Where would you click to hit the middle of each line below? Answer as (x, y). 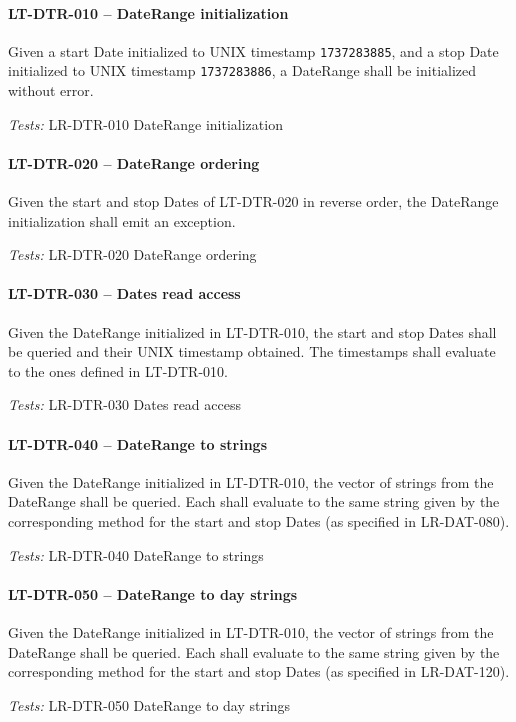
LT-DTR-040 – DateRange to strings (138, 443)
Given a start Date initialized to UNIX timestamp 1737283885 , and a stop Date (253, 50)
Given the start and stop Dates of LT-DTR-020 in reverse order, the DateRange (253, 201)
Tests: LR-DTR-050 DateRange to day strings (149, 704)
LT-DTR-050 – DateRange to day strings (153, 593)
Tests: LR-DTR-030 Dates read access (124, 404)
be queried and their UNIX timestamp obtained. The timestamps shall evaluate (252, 351)
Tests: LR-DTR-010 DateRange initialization (145, 123)
